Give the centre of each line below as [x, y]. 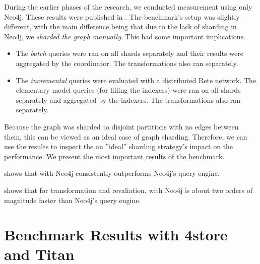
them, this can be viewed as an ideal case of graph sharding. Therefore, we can [126, 136]
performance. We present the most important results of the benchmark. [114, 156]
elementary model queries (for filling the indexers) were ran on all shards [128, 90]
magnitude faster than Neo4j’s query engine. [73, 200]
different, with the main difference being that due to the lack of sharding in [120, 26]
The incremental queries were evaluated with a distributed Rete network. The [136, 80]
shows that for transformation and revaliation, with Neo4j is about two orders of [128, 190]
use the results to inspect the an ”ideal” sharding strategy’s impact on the [119, 146]
